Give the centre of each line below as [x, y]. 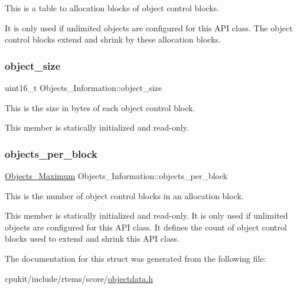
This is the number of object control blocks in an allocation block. [124, 195]
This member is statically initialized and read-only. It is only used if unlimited [146, 215]
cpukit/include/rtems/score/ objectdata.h [79, 278]
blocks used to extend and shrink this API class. [92, 238]
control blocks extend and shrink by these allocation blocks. [113, 39]
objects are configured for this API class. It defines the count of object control [146, 227]
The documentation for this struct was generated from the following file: [136, 258]
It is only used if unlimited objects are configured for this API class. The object [149, 27]
